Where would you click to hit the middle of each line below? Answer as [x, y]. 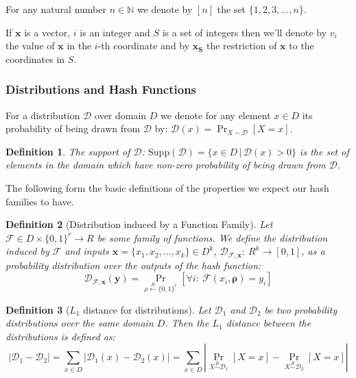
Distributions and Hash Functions [101, 89]
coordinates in [35, 59]
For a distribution [43, 115]
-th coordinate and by [144, 46]
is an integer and [115, 32]
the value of [30, 46]
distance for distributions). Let [147, 309]
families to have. [40, 201]
